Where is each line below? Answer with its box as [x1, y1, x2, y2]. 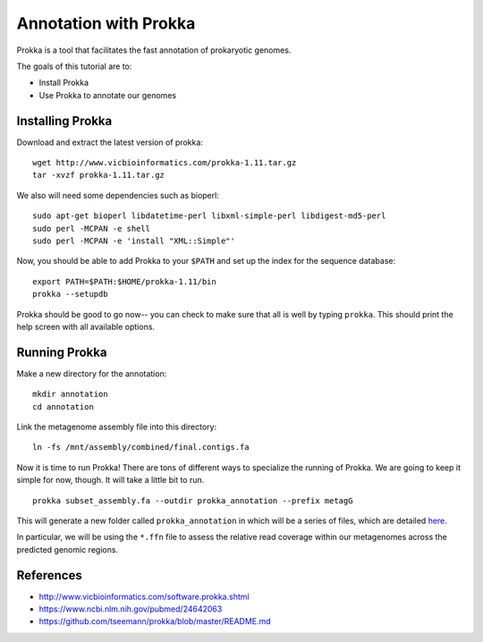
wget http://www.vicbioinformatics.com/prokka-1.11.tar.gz [32, 157, 297, 168]
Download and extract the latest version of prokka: [16, 137, 203, 148]
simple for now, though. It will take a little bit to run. [16, 475, 205, 486]
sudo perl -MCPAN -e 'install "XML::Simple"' [32, 235, 236, 246]
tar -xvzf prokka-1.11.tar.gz [32, 170, 165, 181]
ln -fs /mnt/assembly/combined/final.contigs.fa [32, 443, 250, 452]
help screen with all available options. [16, 321, 156, 332]
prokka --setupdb [32, 289, 108, 300]
